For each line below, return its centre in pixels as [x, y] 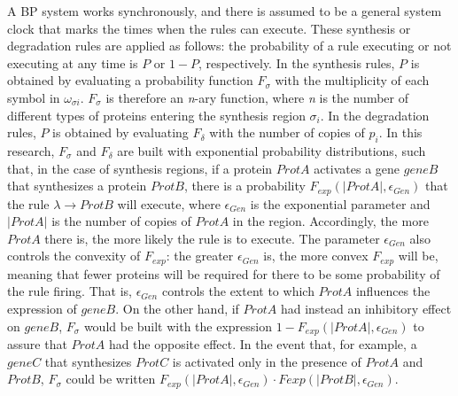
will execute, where [169, 203]
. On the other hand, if [177, 309]
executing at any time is [73, 62]
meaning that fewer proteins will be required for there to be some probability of [224, 273]
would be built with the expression [178, 326]
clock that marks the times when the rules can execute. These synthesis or [209, 28]
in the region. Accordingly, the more [330, 221]
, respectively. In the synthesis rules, [297, 62]
